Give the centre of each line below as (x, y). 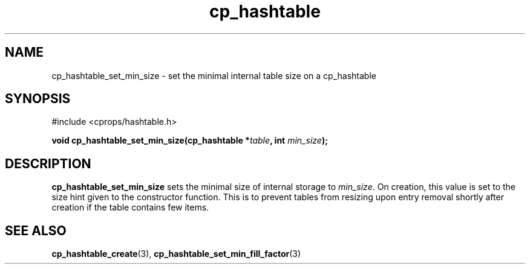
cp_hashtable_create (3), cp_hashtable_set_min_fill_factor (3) (176, 254)
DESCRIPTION (48, 163)
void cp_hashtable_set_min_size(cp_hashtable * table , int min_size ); (190, 141)
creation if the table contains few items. (130, 207)
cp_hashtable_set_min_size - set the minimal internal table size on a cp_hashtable (214, 75)
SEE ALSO (36, 230)
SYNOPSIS (38, 99)
